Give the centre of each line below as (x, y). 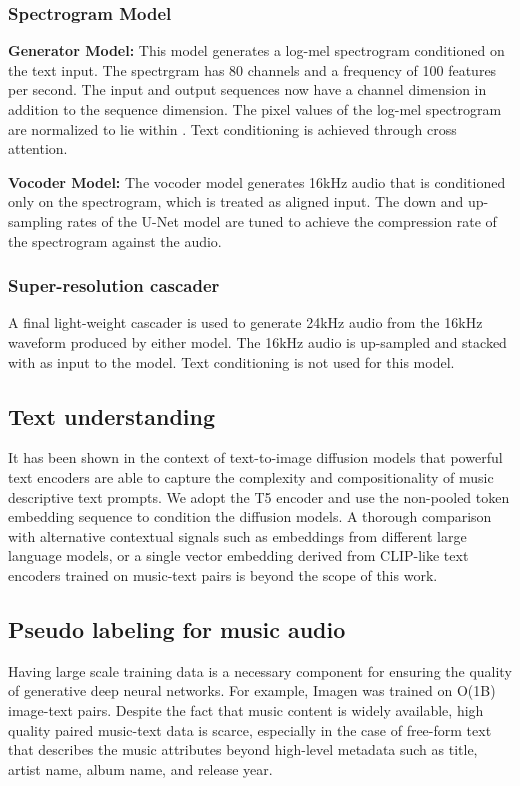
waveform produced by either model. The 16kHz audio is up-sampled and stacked (257, 341)
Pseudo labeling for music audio (177, 628)
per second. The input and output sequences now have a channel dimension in (247, 89)
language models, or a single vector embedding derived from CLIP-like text (238, 555)
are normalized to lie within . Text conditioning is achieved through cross (232, 128)
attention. (38, 148)
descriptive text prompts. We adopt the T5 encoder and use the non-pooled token (259, 496)
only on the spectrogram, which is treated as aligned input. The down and (236, 201)
